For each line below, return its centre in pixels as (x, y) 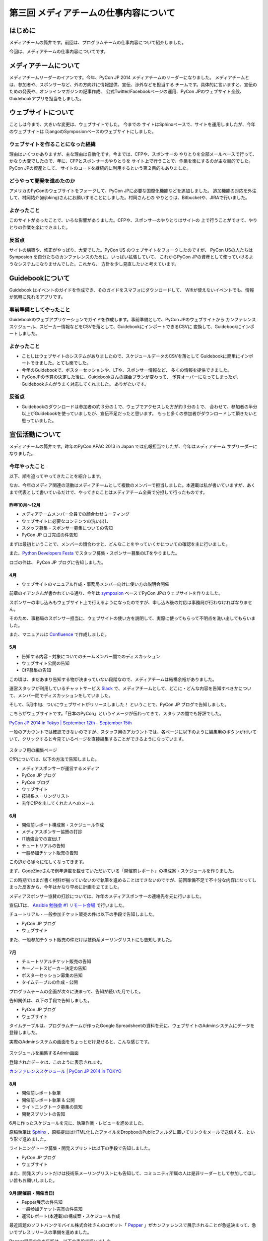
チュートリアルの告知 (43, 846)
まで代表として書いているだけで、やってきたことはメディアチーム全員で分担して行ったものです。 (108, 492)
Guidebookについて (39, 278)
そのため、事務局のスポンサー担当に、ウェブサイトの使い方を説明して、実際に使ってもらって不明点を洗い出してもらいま (132, 619)
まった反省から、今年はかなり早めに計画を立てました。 (66, 887)
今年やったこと (27, 466)
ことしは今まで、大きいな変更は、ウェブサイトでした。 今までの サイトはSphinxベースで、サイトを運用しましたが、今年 (132, 125)
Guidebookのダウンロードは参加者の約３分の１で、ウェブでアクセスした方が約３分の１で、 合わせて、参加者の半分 (139, 407)
